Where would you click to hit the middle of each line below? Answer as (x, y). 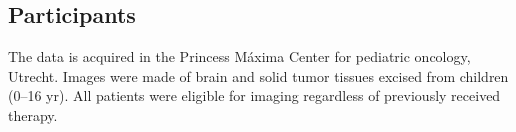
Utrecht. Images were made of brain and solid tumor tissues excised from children (258, 75)
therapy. (33, 114)
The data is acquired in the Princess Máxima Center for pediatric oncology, (239, 56)
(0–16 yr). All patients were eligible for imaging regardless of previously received (254, 95)
